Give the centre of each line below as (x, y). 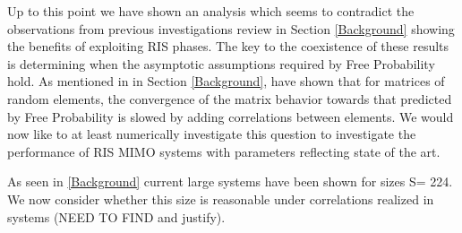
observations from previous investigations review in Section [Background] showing (231, 28)
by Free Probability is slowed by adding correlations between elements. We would (231, 116)
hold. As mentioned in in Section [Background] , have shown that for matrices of (226, 81)
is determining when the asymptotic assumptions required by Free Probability (221, 63)
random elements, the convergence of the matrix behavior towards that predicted (230, 98)
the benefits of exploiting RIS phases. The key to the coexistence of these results (228, 46)
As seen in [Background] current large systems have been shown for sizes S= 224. (230, 181)
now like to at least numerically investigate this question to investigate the (212, 134)
